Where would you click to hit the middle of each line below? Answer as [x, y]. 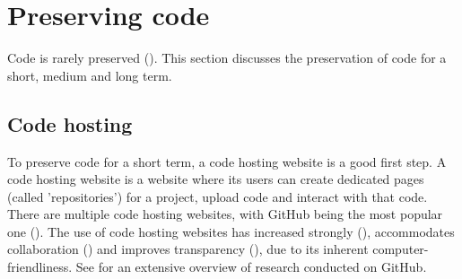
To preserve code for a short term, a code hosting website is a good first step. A [227, 161]
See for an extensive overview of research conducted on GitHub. [251, 267]
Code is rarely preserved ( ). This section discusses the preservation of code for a [227, 58]
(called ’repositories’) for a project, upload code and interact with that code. [218, 196]
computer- [401, 249]
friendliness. [40, 267]
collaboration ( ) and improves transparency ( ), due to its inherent [188, 249]
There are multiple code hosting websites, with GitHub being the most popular [225, 214]
